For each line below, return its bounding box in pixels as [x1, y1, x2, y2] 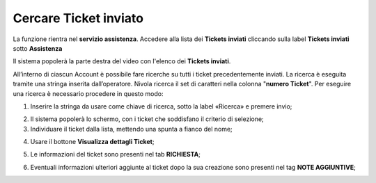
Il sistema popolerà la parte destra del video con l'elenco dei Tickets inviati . [13, 57, 231, 65]
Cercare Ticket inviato [13, 10, 144, 26]
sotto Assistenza [13, 44, 63, 52]
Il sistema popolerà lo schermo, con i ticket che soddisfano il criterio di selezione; [30, 115, 264, 123]
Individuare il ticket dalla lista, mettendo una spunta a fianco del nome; [30, 125, 233, 133]
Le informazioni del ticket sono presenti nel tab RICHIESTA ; [30, 150, 201, 159]
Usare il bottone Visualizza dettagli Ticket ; [30, 138, 155, 146]
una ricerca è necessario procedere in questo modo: [13, 89, 164, 97]
